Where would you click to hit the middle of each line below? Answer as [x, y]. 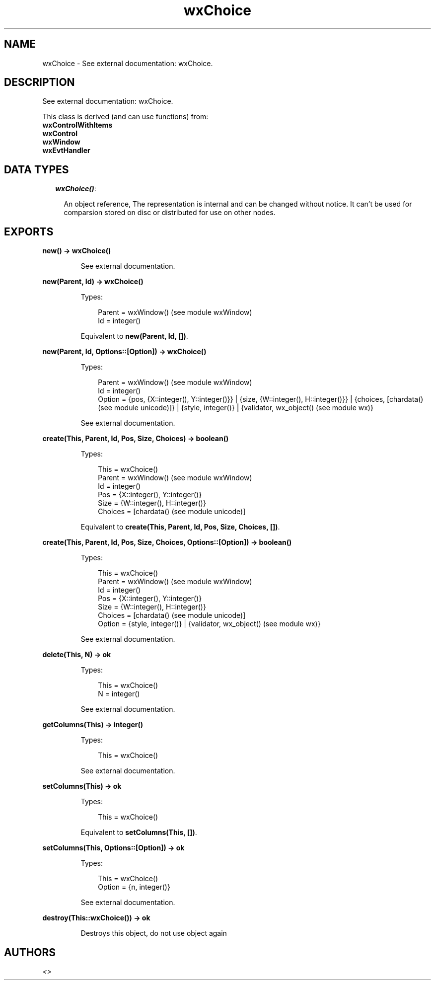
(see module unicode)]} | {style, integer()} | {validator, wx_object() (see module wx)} [236, 408]
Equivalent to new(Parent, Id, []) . [134, 336]
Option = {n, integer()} [134, 887]
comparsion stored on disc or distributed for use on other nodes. [170, 213]
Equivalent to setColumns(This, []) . [139, 833]
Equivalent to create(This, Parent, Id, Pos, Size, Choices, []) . [180, 527]
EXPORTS [29, 231]
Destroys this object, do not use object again [154, 933]
